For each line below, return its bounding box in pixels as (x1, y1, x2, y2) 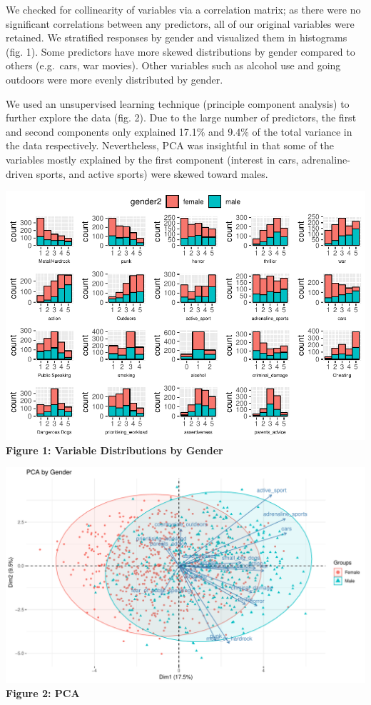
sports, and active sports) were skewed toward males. (36, 166, 268, 181)
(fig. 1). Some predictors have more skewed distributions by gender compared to (6, 44, 355, 59)
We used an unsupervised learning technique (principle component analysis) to (6, 96, 350, 111)
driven (6, 166, 34, 181)
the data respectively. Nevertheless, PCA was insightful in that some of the (6, 138, 334, 153)
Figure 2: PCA (6, 686, 80, 701)
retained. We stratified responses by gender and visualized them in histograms (6, 30, 347, 45)
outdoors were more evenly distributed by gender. (6, 71, 223, 86)
